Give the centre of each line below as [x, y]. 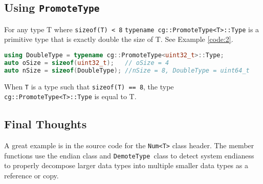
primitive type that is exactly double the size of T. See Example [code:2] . [119, 39]
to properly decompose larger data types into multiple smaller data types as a [126, 165]
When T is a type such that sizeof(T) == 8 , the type [89, 86]
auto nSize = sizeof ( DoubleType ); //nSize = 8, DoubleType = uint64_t [127, 70]
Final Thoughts [46, 124]
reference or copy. [31, 176]
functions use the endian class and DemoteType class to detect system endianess [129, 155]
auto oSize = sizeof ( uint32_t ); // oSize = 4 [87, 63]
